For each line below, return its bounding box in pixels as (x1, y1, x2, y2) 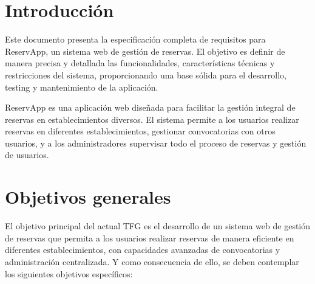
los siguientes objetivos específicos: (5, 267, 133, 280)
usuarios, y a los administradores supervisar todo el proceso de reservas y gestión (5, 136, 307, 149)
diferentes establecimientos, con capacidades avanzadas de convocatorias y (5, 243, 280, 256)
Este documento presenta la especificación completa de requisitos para (5, 33, 266, 46)
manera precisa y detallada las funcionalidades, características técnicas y (5, 57, 275, 69)
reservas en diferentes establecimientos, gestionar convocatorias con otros (5, 125, 276, 137)
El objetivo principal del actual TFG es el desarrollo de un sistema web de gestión (5, 220, 311, 232)
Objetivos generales (5, 184, 171, 209)
